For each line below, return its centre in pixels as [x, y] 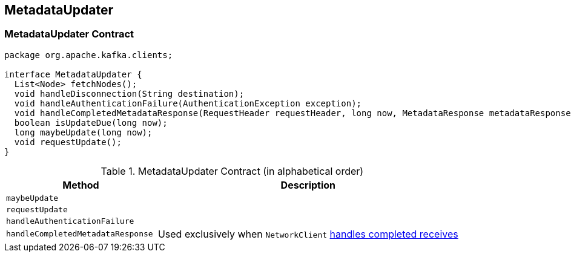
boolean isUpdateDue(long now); [91, 122]
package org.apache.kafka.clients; [89, 55]
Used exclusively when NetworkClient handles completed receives [308, 234]
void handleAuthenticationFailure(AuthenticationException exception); [188, 103]
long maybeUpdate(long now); [83, 132]
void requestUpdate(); [68, 142]
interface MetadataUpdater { [73, 74]
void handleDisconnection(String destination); [129, 93]
